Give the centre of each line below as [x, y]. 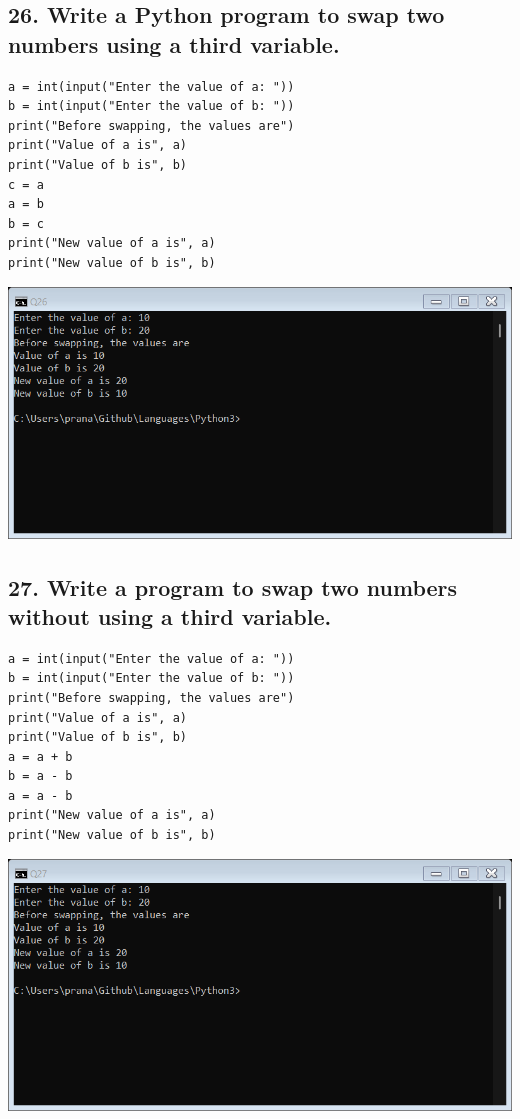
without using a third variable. [170, 615]
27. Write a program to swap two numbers [233, 586]
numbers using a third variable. [174, 43]
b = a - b [40, 776]
